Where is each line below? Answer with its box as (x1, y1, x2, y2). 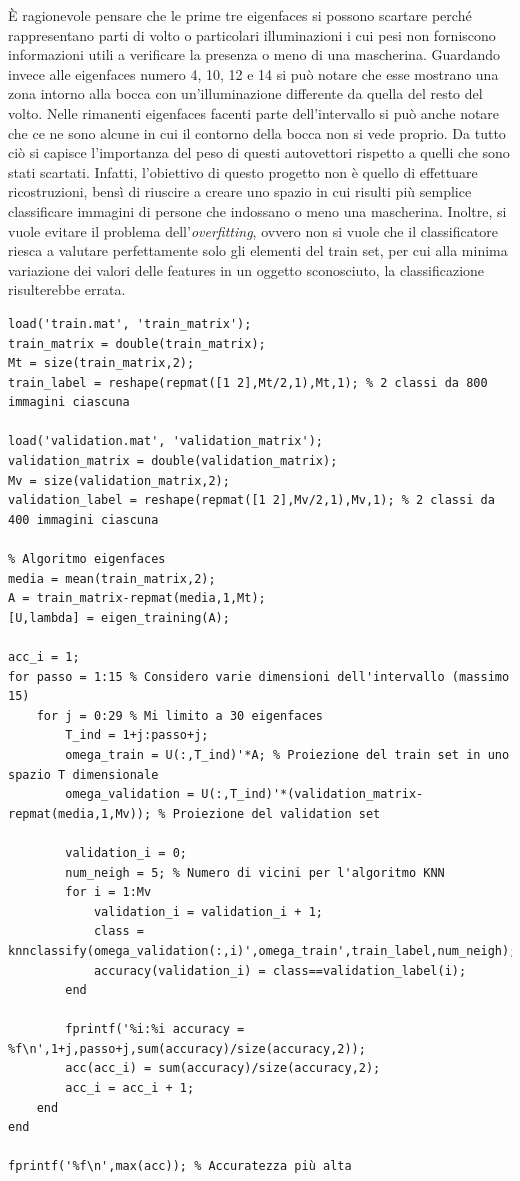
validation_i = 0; (65, 845, 187, 860)
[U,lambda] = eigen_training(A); (8, 610, 230, 625)
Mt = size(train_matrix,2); (8, 356, 195, 371)
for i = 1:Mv (65, 885, 152, 900)
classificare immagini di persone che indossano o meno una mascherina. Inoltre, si (8, 200, 507, 221)
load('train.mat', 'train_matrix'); (8, 316, 252, 331)
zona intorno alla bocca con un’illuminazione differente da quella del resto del (8, 83, 483, 104)
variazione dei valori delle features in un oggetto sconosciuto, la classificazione (8, 259, 485, 280)
